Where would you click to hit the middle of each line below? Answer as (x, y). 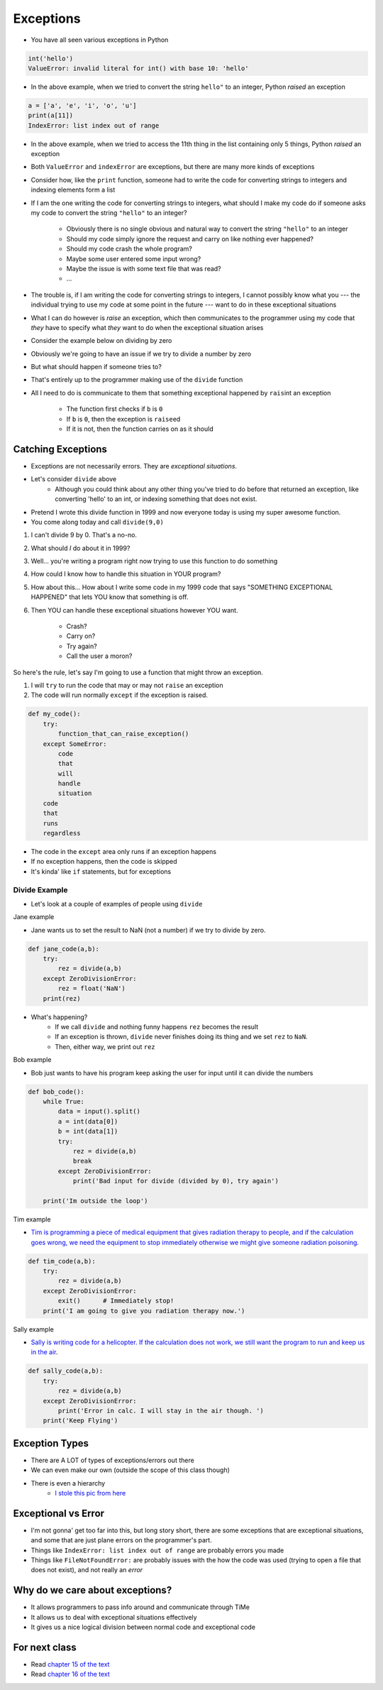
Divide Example (40, 889)
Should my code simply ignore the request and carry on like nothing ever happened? (190, 238)
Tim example (32, 1219)
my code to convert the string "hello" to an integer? (109, 213)
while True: (64, 1101)
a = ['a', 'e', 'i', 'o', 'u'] (83, 105)
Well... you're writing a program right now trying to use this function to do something (154, 561)
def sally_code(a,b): (66, 1371)
